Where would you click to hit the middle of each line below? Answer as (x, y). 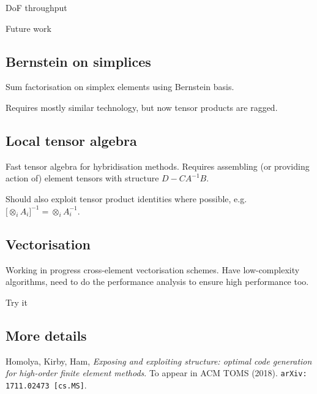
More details (46, 335)
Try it (17, 302)
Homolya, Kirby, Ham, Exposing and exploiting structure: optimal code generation (159, 361)
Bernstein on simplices (78, 61)
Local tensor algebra (71, 140)
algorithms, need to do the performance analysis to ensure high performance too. (157, 282)
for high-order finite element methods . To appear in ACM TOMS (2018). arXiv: (156, 373)
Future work (28, 28)
